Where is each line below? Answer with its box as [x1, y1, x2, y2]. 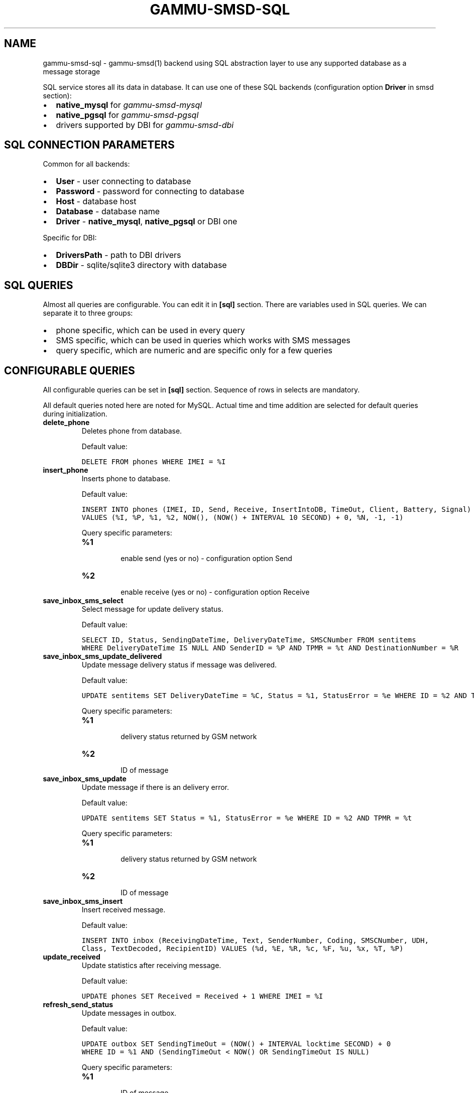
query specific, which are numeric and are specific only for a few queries [56, 345, 332, 356]
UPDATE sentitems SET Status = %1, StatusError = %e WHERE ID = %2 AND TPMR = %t [81, 814, 412, 823]
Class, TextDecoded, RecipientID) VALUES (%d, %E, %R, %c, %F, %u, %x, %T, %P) [81, 944, 404, 953]
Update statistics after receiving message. [81, 961, 221, 970]
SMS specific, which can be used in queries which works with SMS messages [56, 335, 350, 346]
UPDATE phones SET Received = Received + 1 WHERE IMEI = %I [81, 992, 323, 1001]
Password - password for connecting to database [56, 186, 245, 197]
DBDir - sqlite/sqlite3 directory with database [56, 260, 227, 270]
